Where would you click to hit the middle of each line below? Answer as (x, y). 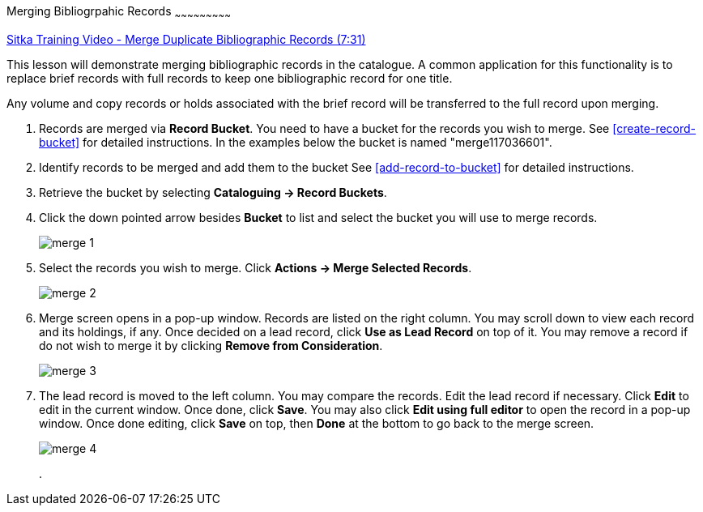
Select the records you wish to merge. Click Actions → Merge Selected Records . (256, 267)
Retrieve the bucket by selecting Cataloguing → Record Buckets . (213, 192)
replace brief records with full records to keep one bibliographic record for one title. (230, 78)
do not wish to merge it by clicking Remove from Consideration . (211, 345)
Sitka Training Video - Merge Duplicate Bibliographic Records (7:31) (186, 39)
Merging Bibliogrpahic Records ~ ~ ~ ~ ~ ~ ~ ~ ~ (119, 13)
